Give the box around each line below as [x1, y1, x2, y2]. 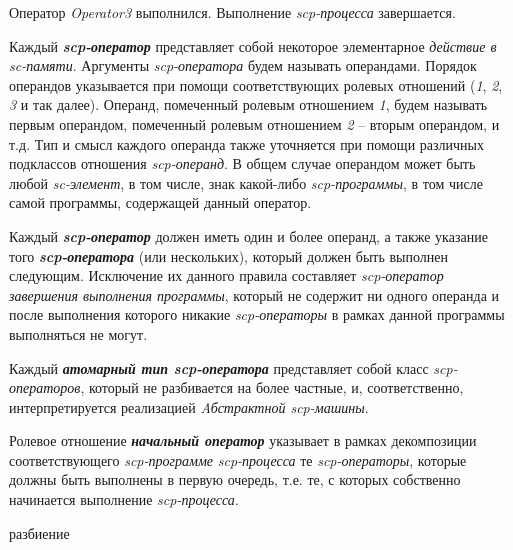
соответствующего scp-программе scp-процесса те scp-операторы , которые [9, 449, 467, 470]
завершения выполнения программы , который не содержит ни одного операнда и [9, 284, 499, 305]
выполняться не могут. [9, 323, 148, 344]
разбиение [9, 522, 70, 543]
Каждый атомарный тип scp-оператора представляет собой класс [9, 357, 429, 378]
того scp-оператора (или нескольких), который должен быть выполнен [9, 245, 449, 266]
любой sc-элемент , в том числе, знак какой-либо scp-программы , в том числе [9, 172, 483, 193]
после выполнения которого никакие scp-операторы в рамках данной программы [9, 304, 505, 325]
